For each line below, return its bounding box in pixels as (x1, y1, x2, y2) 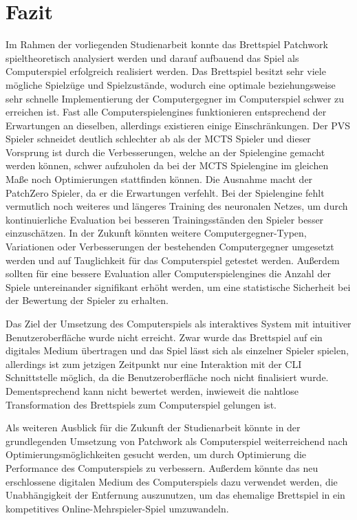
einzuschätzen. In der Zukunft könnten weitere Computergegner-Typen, (6, 226, 307, 240)
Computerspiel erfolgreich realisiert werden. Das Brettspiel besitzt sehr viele (6, 64, 326, 78)
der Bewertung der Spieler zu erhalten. (6, 293, 169, 307)
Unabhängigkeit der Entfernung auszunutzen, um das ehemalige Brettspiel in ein (6, 488, 345, 502)
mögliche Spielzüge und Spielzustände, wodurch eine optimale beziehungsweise (6, 77, 336, 91)
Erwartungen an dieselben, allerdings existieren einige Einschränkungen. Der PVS (6, 118, 351, 132)
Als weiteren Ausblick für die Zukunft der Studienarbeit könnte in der (6, 420, 301, 435)
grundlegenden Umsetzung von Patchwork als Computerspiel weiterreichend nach (6, 433, 348, 448)
